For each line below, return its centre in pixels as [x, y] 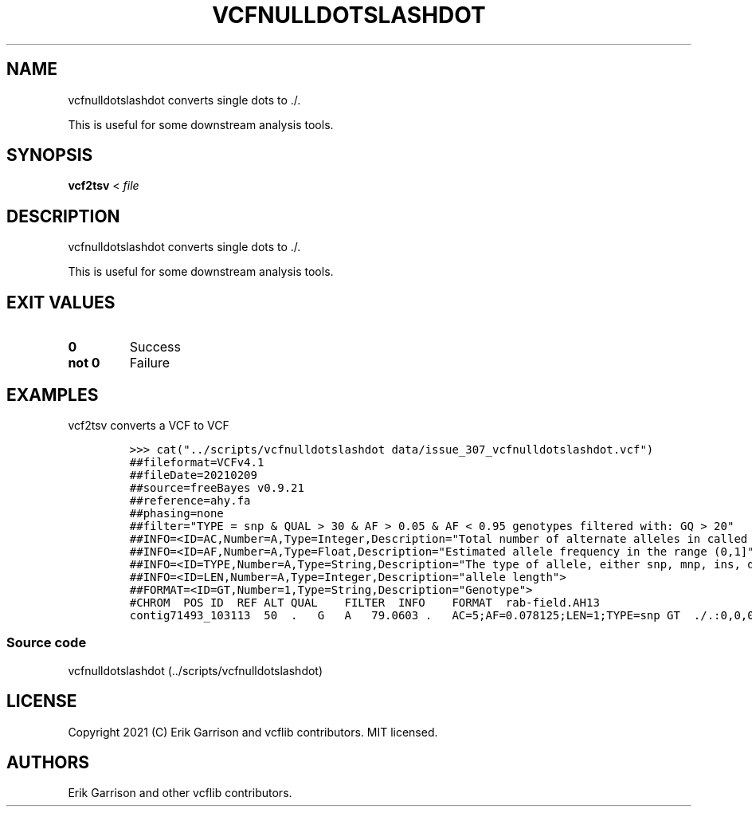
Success [155, 347]
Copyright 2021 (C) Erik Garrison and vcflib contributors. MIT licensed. [253, 732]
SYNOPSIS [50, 155]
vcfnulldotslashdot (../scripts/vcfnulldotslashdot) [196, 670]
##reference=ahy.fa [190, 500]
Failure [150, 363]
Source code [47, 643]
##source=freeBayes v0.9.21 [217, 487]
